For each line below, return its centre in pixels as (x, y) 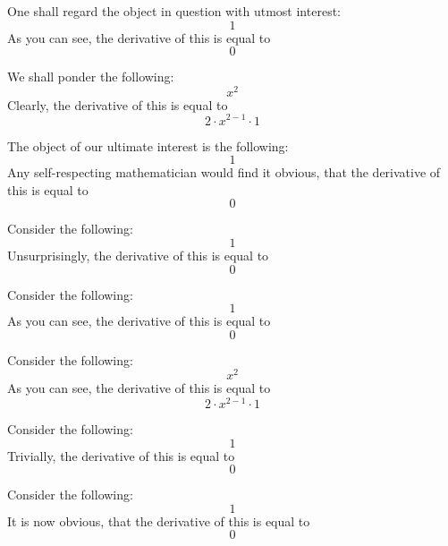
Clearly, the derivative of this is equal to (118, 104)
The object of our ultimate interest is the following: (148, 145)
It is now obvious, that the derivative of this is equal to (159, 520)
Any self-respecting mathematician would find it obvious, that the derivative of (224, 172)
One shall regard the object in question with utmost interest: (174, 11)
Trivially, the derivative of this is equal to (121, 455)
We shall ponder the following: (91, 77)
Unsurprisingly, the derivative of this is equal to (138, 255)
